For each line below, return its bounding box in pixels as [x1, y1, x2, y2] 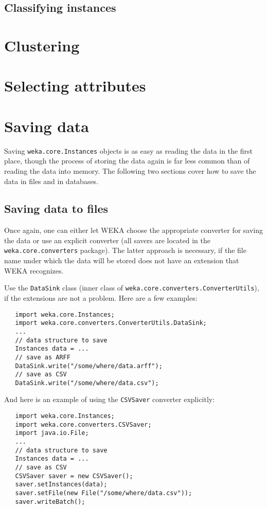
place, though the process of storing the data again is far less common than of [4, 155, 250, 166]
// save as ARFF [15, 353, 70, 361]
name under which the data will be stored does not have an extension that [4, 255, 239, 266]
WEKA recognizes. [4, 265, 64, 276]
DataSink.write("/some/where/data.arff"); [15, 362, 163, 370]
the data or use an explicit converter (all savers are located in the [4, 234, 210, 245]
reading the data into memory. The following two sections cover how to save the [4, 165, 256, 176]
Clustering [4, 34, 80, 56]
